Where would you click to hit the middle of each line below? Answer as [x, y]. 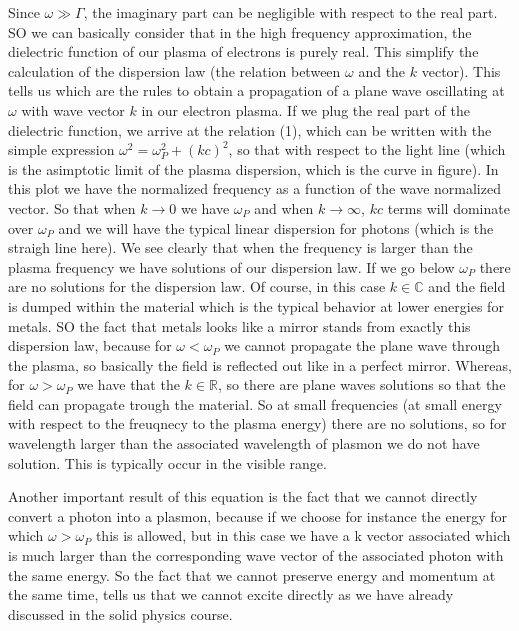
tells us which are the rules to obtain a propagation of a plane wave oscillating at [256, 90]
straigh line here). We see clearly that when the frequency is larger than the [240, 247]
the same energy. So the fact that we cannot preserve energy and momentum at [252, 574]
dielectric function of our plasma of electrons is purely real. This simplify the [243, 51]
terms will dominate [448, 207]
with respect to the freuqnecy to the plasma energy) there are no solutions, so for [257, 423]
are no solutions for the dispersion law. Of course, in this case [197, 286]
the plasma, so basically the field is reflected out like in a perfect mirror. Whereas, [260, 364]
